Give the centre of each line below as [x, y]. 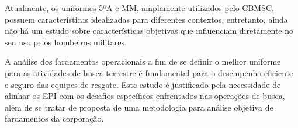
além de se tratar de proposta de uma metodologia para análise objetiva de [139, 107]
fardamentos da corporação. [54, 118]
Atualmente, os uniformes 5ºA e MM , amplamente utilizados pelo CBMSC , [139, 8]
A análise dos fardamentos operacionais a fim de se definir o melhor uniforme [143, 61]
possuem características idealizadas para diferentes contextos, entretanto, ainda [146, 19]
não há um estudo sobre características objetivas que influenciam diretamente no [149, 31]
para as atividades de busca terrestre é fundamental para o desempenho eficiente [149, 72]
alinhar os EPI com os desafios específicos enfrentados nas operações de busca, [145, 96]
